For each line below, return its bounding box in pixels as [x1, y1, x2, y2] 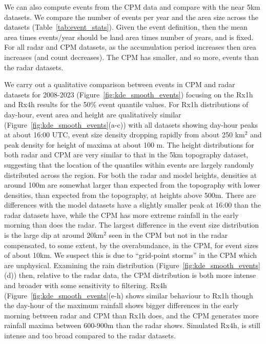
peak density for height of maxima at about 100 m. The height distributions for [4, 139, 254, 150]
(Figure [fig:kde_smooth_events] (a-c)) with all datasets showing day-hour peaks [4, 119, 258, 130]
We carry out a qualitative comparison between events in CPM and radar [4, 79, 235, 90]
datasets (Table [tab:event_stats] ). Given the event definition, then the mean [4, 22, 248, 32]
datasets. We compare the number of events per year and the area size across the [4, 11, 259, 22]
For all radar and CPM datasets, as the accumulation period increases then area [4, 42, 256, 52]
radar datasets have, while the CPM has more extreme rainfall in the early [4, 209, 239, 220]
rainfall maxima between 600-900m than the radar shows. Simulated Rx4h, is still [4, 320, 260, 331]
